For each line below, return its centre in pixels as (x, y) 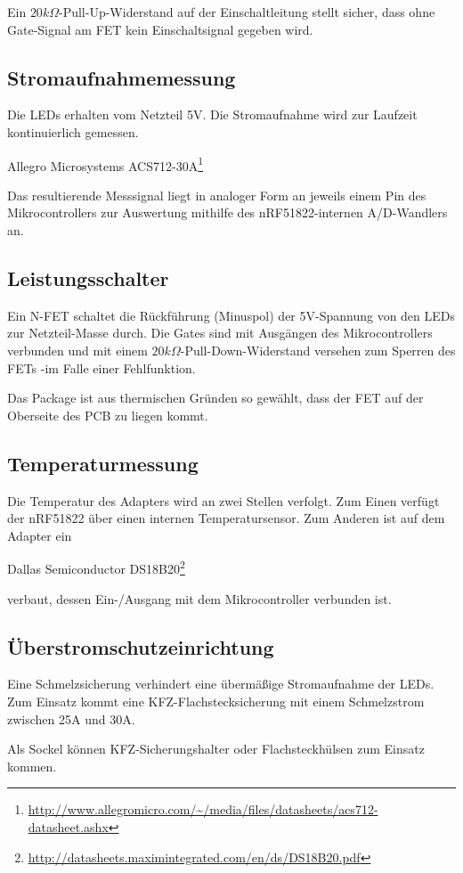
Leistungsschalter (88, 278)
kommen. (32, 766)
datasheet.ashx (68, 826)
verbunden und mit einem (77, 350)
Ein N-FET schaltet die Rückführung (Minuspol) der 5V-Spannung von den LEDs (231, 315)
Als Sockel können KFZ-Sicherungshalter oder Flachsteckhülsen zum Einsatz (216, 749)
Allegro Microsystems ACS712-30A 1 (106, 164)
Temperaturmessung (103, 463)
